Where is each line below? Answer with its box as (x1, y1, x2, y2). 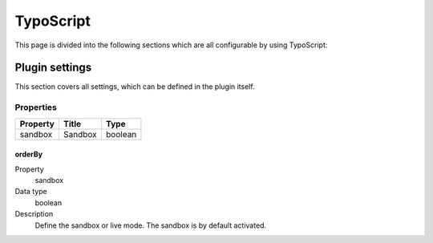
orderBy (14, 149, 43, 160)
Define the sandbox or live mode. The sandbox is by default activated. (34, 221, 267, 230)
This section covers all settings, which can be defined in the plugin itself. (14, 82, 256, 91)
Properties (14, 102, 58, 113)
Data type (14, 187, 47, 196)
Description (14, 209, 54, 219)
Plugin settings (14, 61, 92, 75)
